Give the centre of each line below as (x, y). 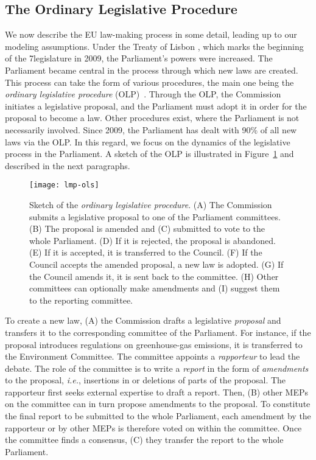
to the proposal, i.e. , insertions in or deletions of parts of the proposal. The (146, 380)
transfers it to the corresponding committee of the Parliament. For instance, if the (158, 332)
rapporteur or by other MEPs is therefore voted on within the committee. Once (153, 427)
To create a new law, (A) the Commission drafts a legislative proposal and (143, 320)
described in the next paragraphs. (68, 165)
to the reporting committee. (81, 300)
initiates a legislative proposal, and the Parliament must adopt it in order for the (156, 106)
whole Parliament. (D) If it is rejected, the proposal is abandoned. (153, 240)
